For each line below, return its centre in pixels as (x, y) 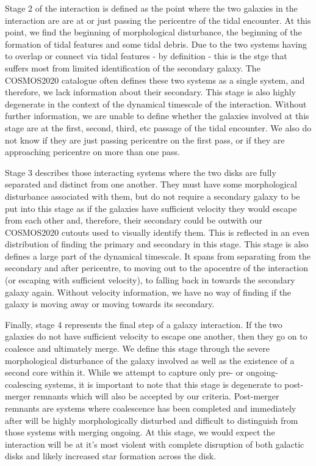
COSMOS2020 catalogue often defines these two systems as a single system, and (155, 80)
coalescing (23, 384)
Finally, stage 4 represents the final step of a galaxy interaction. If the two (144, 324)
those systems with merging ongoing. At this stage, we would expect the (140, 432)
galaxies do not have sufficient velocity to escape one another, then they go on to (156, 336)
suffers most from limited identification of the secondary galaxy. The (133, 67)
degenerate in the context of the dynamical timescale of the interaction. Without (156, 104)
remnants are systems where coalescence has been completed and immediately (151, 408)
